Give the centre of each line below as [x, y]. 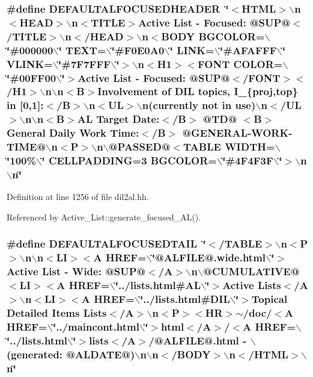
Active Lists [252, 285]
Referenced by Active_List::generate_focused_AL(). [104, 217]
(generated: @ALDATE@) [71, 354]
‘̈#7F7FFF [85, 64]
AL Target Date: [118, 119]
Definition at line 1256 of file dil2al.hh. [78, 197]
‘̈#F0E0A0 [138, 50]
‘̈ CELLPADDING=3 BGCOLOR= [129, 160]
